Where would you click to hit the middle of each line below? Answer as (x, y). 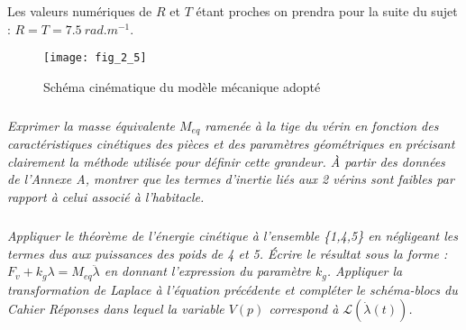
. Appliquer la (365, 271)
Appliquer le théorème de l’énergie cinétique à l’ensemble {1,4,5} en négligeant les (233, 236)
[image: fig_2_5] (95, 58)
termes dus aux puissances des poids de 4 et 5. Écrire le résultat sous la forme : (228, 253)
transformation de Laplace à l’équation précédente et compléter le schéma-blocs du (233, 289)
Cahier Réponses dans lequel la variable (116, 309)
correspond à (304, 309)
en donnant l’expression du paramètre (208, 271)
